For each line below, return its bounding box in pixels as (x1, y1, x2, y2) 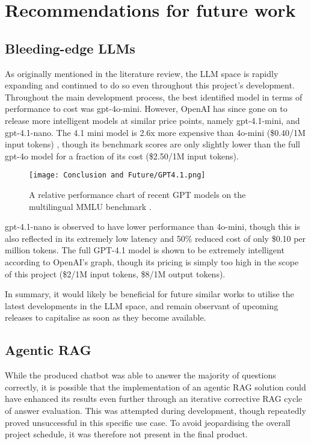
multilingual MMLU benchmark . (29, 200, 152, 212)
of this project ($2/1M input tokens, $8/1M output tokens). (5, 267, 226, 280)
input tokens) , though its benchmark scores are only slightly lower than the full (5, 138, 300, 150)
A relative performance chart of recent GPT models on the (29, 188, 246, 200)
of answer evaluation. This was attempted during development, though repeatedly (5, 404, 306, 416)
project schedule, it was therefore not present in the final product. (5, 428, 248, 440)
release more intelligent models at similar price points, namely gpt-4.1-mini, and (5, 114, 300, 126)
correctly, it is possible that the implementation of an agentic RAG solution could (5, 380, 306, 393)
